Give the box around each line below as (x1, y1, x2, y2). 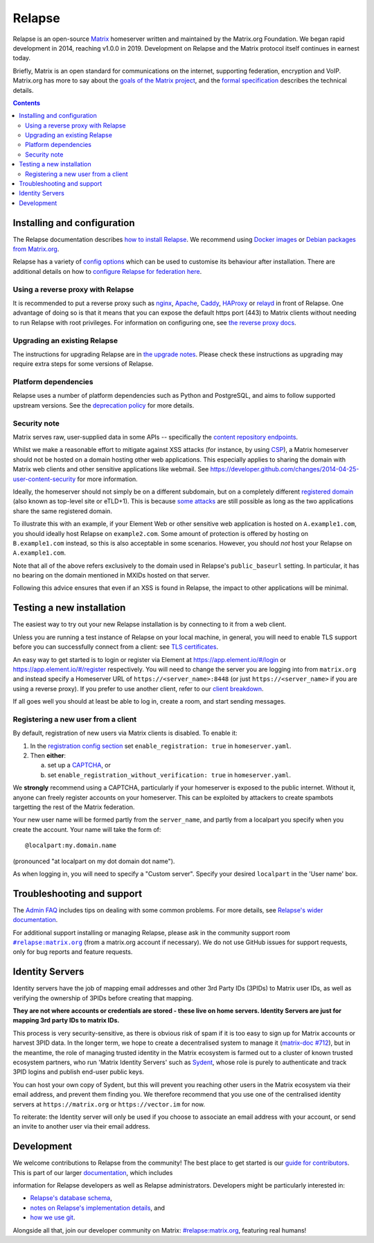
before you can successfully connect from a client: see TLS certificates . (12, 643, 218, 651)
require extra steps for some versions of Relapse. (12, 360, 154, 368)
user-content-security (12, 475, 76, 483)
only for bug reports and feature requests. (12, 948, 133, 956)
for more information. (77, 475, 138, 483)
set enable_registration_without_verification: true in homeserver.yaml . (47, 770, 291, 779)
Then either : (30, 751, 66, 760)
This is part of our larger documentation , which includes (12, 1168, 173, 1176)
